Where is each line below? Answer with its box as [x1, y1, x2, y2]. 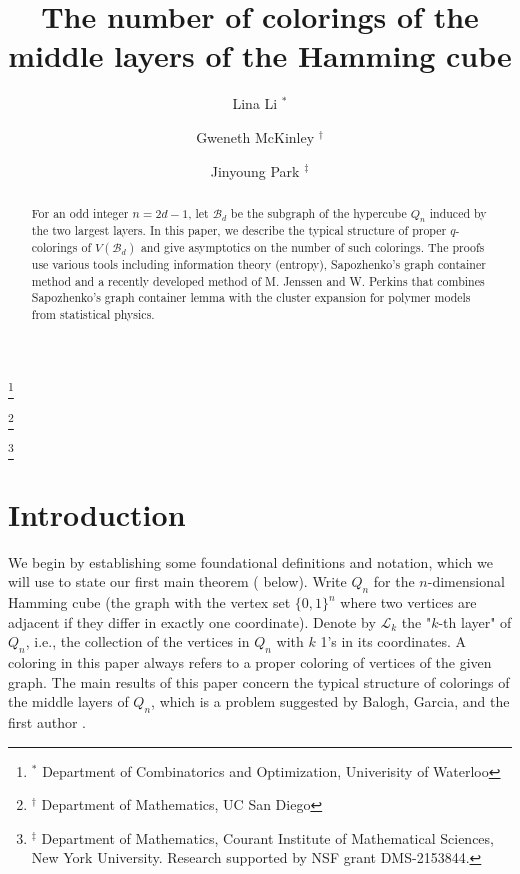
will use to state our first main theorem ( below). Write [8, 571, 347, 592]
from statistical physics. [31, 305, 155, 322]
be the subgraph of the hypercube [230, 204, 407, 221]
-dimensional [427, 571, 505, 592]
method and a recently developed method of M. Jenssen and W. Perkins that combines [31, 272, 485, 289]
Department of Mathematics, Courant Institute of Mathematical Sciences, [41, 827, 494, 848]
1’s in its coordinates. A [320, 631, 467, 652]
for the [373, 571, 415, 592]
